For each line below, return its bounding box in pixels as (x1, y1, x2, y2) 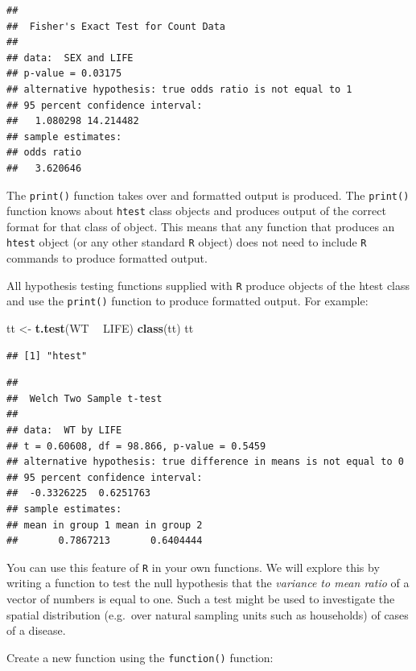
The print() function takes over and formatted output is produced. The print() (6, 186, 410, 203)
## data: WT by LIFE (6, 424, 122, 436)
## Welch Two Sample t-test (6, 392, 163, 404)
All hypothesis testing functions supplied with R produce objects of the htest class (6, 276, 410, 293)
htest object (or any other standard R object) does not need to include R (6, 234, 367, 251)
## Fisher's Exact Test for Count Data (6, 20, 226, 32)
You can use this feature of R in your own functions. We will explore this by (6, 558, 380, 575)
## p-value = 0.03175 (6, 68, 122, 80)
